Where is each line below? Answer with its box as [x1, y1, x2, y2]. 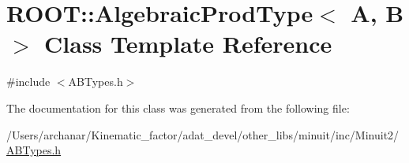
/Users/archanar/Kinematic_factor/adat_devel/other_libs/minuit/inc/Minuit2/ [6, 126, 400, 143]
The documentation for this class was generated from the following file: [6, 99, 350, 116]
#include [6, 73, 51, 90]
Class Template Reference [44, 28, 332, 60]
